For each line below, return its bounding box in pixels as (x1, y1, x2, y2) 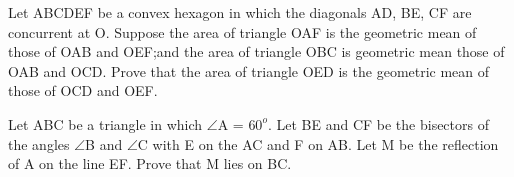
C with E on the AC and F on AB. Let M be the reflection (137, 133, 499, 154)
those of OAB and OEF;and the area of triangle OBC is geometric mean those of (8, 41, 505, 62)
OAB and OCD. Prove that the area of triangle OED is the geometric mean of (8, 60, 490, 81)
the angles (8, 133, 70, 154)
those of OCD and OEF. (8, 80, 158, 101)
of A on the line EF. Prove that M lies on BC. (8, 153, 292, 174)
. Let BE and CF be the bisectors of (267, 113, 489, 134)
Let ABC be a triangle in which (8, 113, 203, 134)
